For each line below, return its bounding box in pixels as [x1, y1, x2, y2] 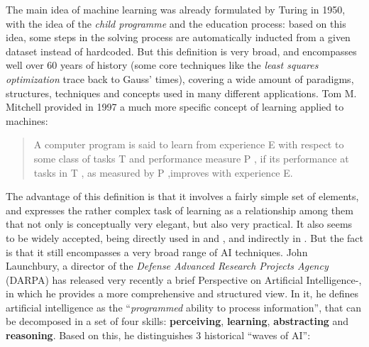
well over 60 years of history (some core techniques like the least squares [6, 57, 319, 72]
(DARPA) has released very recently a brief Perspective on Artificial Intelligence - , [6, 272, 362, 287]
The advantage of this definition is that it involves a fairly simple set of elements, [6, 189, 359, 204]
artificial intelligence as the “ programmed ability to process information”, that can [6, 299, 362, 314]
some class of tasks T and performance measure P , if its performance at [33, 150, 349, 165]
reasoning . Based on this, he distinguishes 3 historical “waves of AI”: [6, 328, 311, 343]
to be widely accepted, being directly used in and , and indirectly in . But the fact [6, 230, 364, 245]
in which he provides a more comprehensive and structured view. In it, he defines [6, 286, 359, 301]
